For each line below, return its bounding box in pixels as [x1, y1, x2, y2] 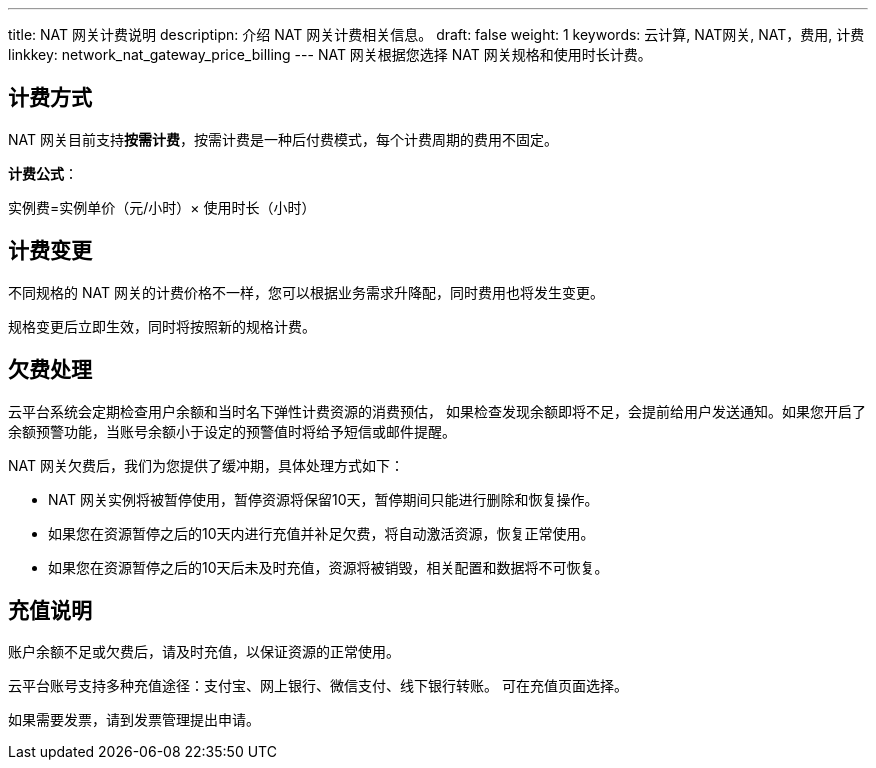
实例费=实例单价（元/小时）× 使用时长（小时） [8, 198, 316, 216]
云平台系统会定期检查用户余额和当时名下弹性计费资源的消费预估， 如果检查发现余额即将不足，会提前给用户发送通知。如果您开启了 [8, 402, 866, 420]
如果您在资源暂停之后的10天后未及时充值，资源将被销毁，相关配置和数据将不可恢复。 [48, 558, 609, 576]
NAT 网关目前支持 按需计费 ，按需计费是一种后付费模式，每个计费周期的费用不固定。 [8, 130, 558, 148]
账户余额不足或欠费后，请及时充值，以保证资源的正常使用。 [8, 643, 400, 661]
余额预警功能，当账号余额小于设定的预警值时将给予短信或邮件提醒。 [8, 422, 456, 440]
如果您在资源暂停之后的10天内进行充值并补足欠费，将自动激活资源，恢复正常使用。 [48, 524, 595, 542]
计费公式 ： [8, 164, 78, 182]
